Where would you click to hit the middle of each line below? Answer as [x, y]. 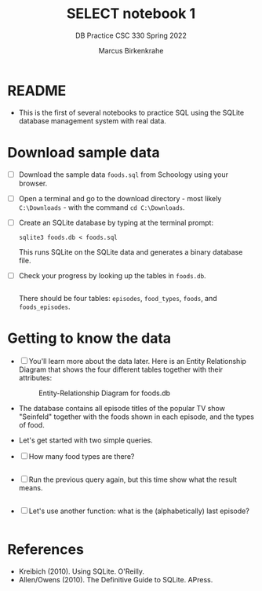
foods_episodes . [45, 307]
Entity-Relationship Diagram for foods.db [104, 393]
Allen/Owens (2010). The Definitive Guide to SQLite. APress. [116, 579]
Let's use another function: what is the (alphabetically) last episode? [139, 511]
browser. [33, 183]
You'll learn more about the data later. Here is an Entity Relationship [137, 361]
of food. [31, 424]
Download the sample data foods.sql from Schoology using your [124, 174]
